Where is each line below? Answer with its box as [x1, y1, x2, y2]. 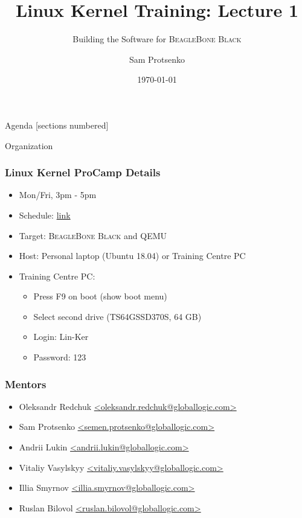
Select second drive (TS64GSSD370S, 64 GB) [33, 310, 202, 322]
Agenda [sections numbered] [5, 118, 109, 131]
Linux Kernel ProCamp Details [5, 165, 161, 180]
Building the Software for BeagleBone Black [72, 33, 242, 45]
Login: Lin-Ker [33, 330, 89, 343]
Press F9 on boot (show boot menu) [33, 290, 167, 302]
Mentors [5, 376, 47, 391]
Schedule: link [19, 208, 71, 221]
